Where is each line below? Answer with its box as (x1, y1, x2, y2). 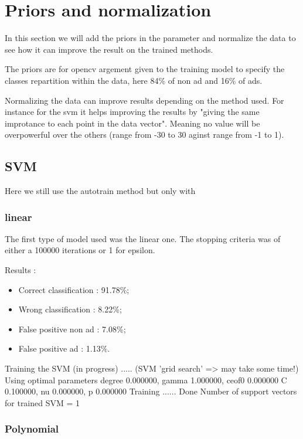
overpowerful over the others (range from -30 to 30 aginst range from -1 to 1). (5, 128, 284, 141)
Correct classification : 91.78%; (18, 283, 130, 295)
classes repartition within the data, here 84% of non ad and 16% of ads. (5, 74, 263, 86)
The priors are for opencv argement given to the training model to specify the (5, 63, 285, 75)
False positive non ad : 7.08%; (18, 322, 126, 335)
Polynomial (5, 421, 59, 436)
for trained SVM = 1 (5, 396, 80, 409)
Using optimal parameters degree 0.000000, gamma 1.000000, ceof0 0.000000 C (5, 373, 287, 386)
